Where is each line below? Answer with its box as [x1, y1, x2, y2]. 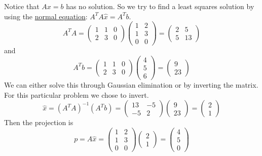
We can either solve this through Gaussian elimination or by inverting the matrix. [4, 80, 258, 90]
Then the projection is [4, 117, 73, 128]
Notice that [4, 1, 40, 11]
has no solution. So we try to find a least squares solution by [66, 1, 254, 11]
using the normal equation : [4, 11, 88, 21]
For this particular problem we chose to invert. [4, 89, 149, 100]
